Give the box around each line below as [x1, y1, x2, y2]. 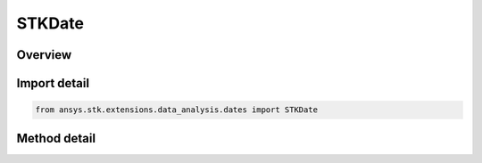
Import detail [16, 76, 89, 91]
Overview [16, 47, 72, 62]
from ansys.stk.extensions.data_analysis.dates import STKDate [35, 105, 319, 115]
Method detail [16, 130, 96, 146]
